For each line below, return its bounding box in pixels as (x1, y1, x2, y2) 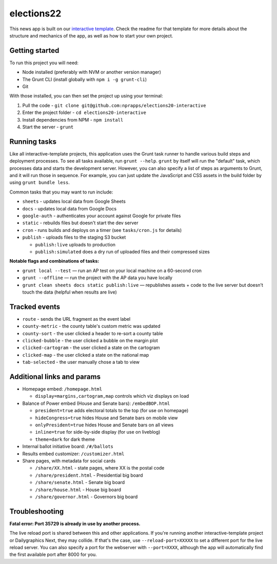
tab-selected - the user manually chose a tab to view (22, 359, 140, 365)
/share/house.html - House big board (35, 487, 122, 493)
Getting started (9, 46, 60, 55)
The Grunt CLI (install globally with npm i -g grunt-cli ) (22, 76, 147, 82)
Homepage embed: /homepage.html (22, 386, 103, 392)
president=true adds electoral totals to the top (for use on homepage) (35, 407, 189, 414)
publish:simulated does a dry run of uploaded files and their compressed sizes (35, 248, 210, 255)
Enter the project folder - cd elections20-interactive (22, 109, 146, 115)
